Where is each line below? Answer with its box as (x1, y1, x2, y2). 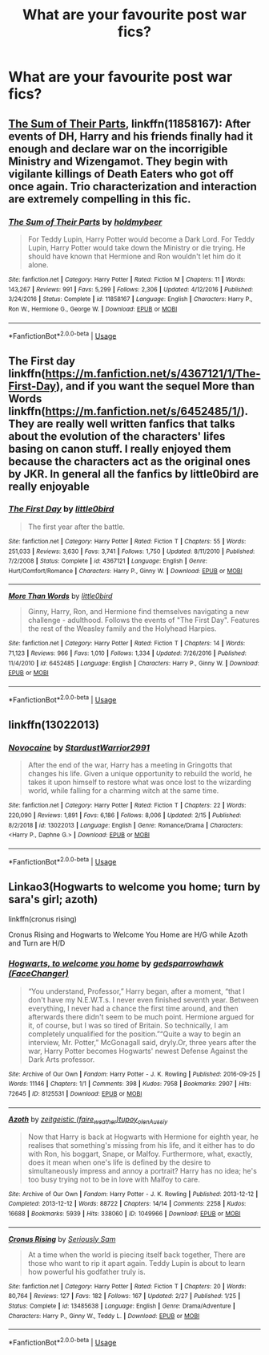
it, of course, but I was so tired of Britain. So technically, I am (27, 1020, 229, 1030)
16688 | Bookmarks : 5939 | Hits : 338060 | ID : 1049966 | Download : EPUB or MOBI (8, 1210, 241, 1218)
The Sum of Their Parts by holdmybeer (8, 216, 163, 227)
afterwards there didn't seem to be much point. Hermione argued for (27, 1011, 255, 1021)
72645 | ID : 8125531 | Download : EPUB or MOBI (8, 1090, 143, 1098)
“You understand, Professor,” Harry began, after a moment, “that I (27, 986, 246, 996)
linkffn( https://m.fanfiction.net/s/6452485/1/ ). (8, 404, 248, 418)
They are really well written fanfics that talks (8, 417, 235, 430)
